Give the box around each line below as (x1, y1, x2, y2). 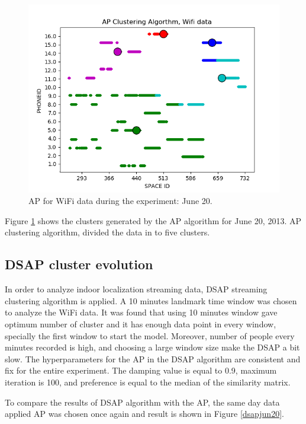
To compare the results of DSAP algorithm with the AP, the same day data (5, 396, 280, 408)
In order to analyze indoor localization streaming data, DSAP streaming (5, 283, 268, 295)
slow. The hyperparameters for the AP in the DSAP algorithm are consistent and (5, 352, 301, 365)
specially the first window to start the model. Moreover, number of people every (5, 329, 295, 342)
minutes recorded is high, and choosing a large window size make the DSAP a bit (5, 341, 300, 353)
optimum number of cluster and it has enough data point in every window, (5, 318, 276, 330)
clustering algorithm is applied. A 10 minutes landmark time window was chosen (5, 294, 297, 307)
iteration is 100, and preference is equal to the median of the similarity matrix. (5, 376, 291, 388)
